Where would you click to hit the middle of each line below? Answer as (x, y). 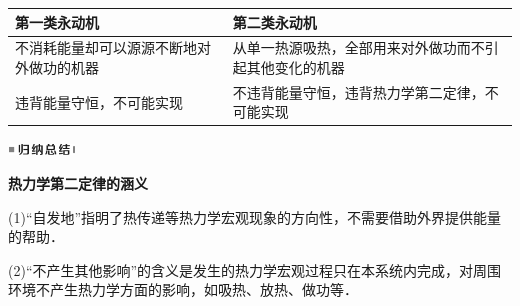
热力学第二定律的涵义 (78, 183)
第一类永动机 (57, 21)
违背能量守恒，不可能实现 (99, 101)
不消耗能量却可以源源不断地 (106, 47)
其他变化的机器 (295, 66)
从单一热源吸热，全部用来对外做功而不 (358, 47)
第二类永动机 (274, 21)
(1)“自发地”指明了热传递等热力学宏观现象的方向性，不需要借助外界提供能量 (255, 216)
